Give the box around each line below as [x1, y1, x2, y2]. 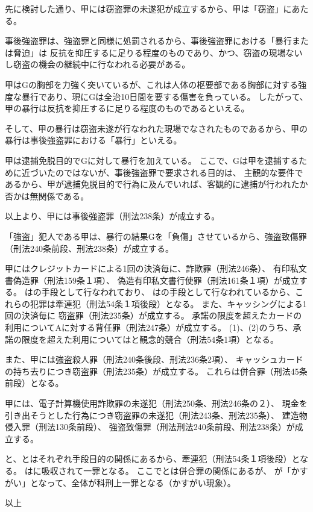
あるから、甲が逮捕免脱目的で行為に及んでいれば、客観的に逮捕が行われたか [5, 178, 308, 190]
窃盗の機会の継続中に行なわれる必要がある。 [13, 58, 191, 70]
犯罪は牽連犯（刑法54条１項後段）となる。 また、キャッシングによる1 [30, 297, 307, 310]
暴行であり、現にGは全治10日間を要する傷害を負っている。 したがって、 [21, 90, 308, 102]
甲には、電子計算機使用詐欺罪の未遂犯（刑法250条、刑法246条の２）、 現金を [5, 397, 308, 410]
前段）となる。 [5, 376, 64, 389]
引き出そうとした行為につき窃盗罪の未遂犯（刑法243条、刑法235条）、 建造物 [5, 408, 308, 421]
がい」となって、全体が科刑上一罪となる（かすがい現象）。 [5, 476, 236, 489]
